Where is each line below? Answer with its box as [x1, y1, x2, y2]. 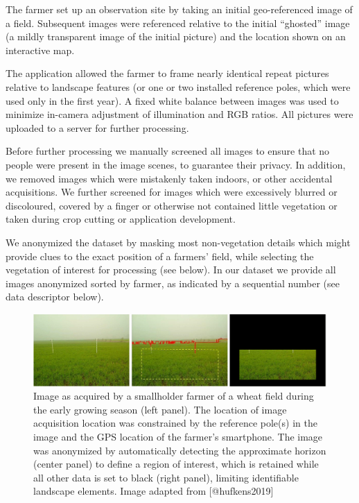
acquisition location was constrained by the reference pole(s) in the [33, 416, 317, 430]
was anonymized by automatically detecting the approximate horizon [33, 443, 326, 457]
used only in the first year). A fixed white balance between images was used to [6, 93, 339, 108]
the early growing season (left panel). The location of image [33, 402, 287, 416]
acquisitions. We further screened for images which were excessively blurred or [6, 185, 338, 199]
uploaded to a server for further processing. [6, 120, 189, 135]
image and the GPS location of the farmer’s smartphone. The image [33, 429, 323, 443]
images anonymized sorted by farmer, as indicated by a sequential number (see [6, 275, 340, 290]
